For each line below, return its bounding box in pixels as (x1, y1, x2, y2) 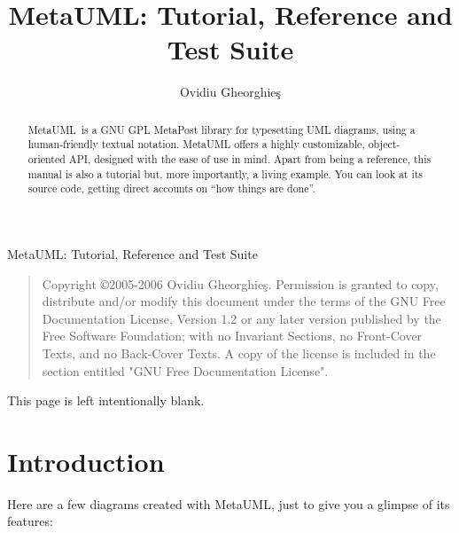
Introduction (7, 443, 165, 479)
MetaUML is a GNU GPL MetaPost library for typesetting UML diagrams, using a (27, 121, 416, 137)
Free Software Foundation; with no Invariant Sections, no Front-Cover (42, 326, 423, 345)
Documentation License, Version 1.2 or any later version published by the (42, 309, 441, 327)
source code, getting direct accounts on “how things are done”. (27, 181, 315, 196)
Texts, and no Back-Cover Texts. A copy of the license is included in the (42, 343, 436, 362)
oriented (27, 152, 66, 167)
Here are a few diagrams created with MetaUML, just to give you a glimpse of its (7, 494, 450, 513)
